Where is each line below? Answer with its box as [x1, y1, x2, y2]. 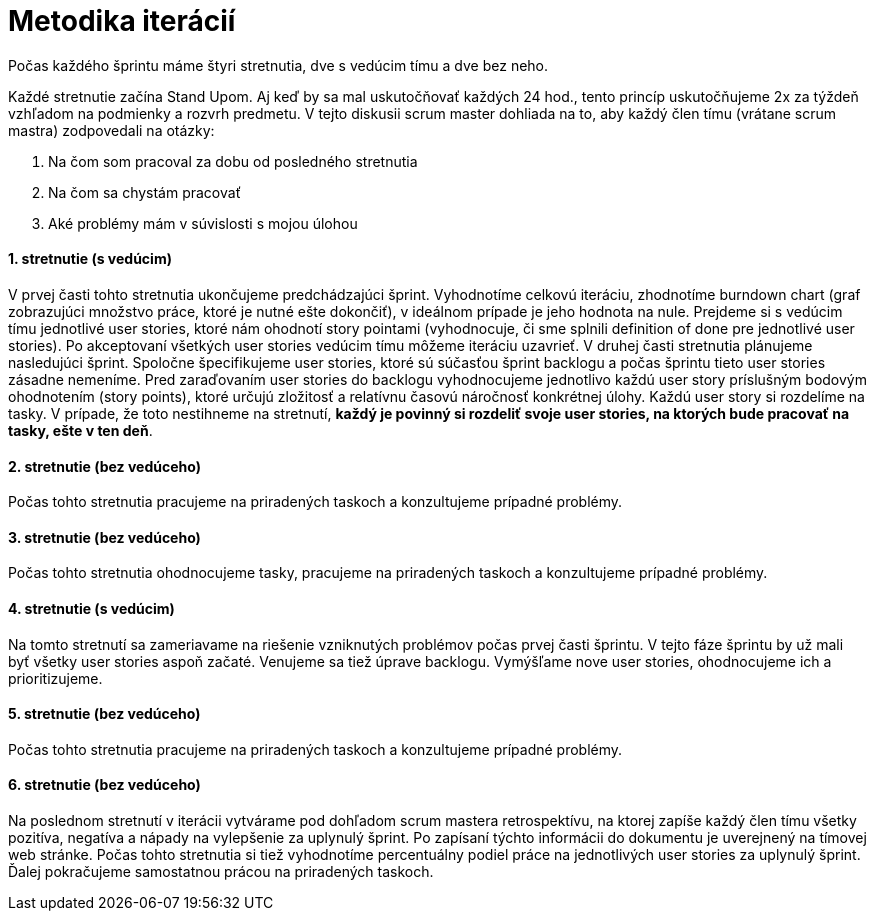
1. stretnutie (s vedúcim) [8, 250, 172, 268]
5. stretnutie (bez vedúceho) [8, 705, 201, 723]
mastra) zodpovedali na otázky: [8, 121, 215, 139]
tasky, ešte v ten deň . [8, 421, 153, 439]
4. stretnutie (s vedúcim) [8, 600, 175, 618]
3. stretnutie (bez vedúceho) [8, 528, 201, 546]
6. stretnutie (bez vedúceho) [8, 776, 201, 794]
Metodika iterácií [8, 4, 236, 38]
